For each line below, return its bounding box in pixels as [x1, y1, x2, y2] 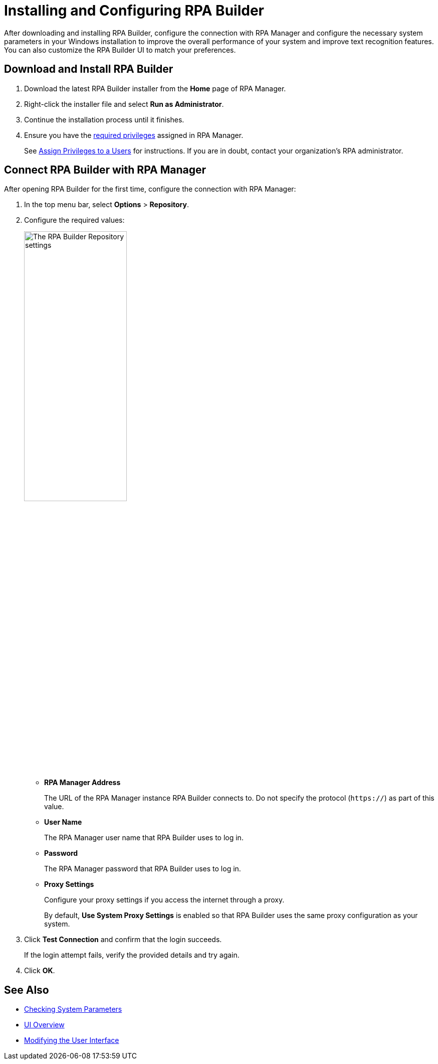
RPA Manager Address [44, 778, 121, 787]
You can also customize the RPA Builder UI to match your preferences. [4, 45, 236, 54]
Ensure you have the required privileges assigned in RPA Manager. [24, 130, 244, 139]
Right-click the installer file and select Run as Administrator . [24, 99, 224, 108]
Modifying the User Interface [24, 1036, 119, 1045]
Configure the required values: [24, 216, 125, 225]
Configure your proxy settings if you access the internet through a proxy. [44, 895, 285, 904]
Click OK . [24, 966, 55, 975]
